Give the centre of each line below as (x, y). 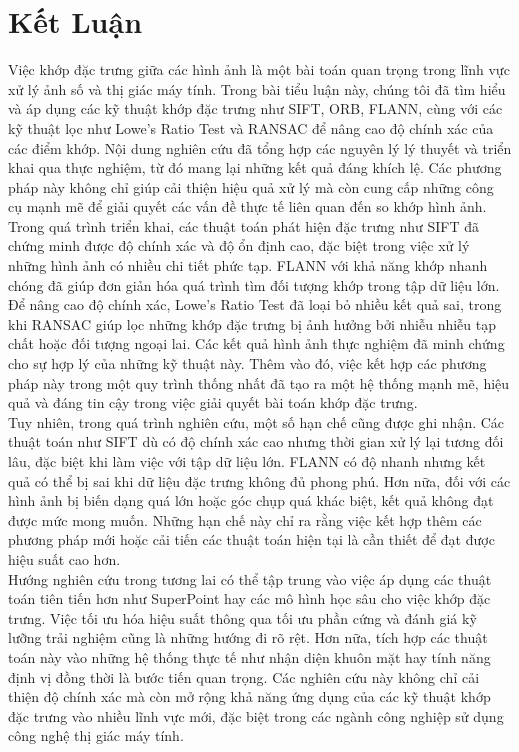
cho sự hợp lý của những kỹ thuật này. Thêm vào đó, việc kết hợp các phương (247, 363)
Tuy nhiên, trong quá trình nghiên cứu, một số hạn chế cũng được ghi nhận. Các (256, 421)
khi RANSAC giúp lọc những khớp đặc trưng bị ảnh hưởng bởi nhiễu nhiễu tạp (252, 323)
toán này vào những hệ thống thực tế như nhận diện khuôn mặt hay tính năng (249, 656)
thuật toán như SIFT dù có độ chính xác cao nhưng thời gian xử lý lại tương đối (256, 441)
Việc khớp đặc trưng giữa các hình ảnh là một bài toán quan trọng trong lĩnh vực (259, 69)
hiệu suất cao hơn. (64, 558)
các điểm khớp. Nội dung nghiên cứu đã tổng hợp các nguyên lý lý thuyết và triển (260, 147)
